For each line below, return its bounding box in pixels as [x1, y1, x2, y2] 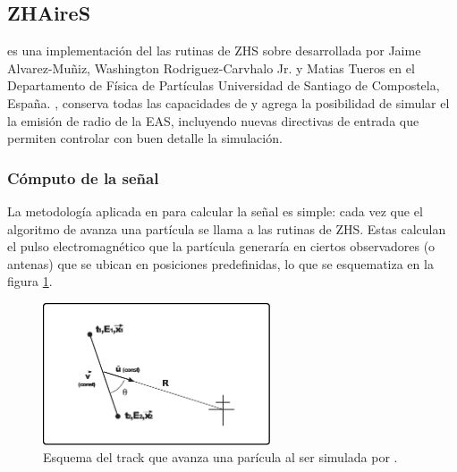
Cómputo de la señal [7, 166, 159, 189]
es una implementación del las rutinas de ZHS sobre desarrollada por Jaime [7, 41, 421, 60]
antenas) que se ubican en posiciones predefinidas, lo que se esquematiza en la [7, 254, 434, 273]
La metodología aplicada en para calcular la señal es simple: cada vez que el [7, 201, 423, 220]
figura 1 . [7, 272, 53, 291]
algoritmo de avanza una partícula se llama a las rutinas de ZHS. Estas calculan [7, 219, 446, 238]
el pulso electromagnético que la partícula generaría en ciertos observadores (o [7, 237, 436, 256]
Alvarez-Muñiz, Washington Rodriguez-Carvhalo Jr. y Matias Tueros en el [7, 58, 415, 77]
